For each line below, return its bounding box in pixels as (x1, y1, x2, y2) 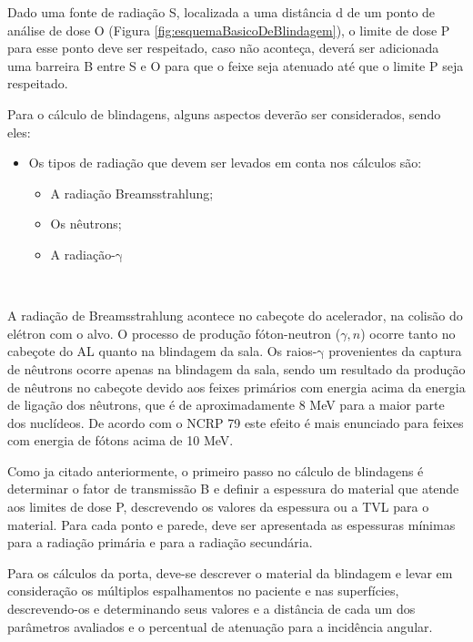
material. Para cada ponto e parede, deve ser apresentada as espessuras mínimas (7, 515, 456, 534)
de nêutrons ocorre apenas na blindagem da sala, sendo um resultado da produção (7, 359, 466, 378)
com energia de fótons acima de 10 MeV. (7, 431, 234, 450)
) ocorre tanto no (360, 323, 456, 342)
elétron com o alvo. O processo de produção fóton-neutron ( (7, 323, 341, 342)
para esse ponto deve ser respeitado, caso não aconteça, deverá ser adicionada (7, 38, 439, 57)
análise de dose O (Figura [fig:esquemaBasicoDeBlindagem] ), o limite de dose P (7, 20, 450, 39)
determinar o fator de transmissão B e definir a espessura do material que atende (7, 479, 459, 498)
